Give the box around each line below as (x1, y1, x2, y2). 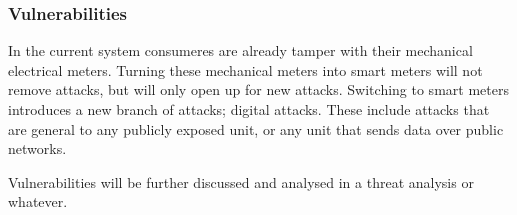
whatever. (8, 191, 68, 212)
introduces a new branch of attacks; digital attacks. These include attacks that (8, 99, 490, 119)
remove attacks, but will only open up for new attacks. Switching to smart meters (8, 79, 509, 100)
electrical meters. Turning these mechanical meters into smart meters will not (8, 59, 483, 80)
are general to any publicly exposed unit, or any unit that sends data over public (8, 118, 504, 139)
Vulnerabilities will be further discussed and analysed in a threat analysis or (8, 171, 474, 192)
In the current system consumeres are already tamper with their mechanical (8, 40, 473, 61)
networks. (8, 138, 67, 159)
